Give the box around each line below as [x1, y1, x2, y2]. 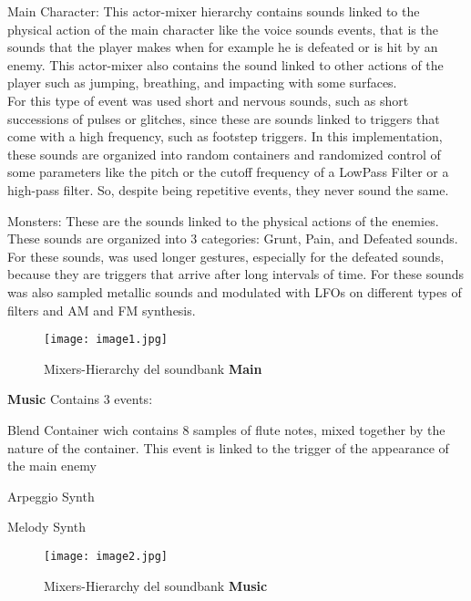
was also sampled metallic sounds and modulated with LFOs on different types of [7, 282, 462, 301]
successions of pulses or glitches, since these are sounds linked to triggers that [7, 109, 440, 128]
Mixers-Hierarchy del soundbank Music [44, 575, 268, 595]
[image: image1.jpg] [44, 333, 169, 347]
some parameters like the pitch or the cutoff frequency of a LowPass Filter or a [7, 162, 449, 181]
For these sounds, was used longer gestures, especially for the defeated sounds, [7, 246, 445, 265]
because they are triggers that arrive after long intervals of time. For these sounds [7, 264, 465, 284]
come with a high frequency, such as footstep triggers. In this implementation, [7, 127, 443, 146]
